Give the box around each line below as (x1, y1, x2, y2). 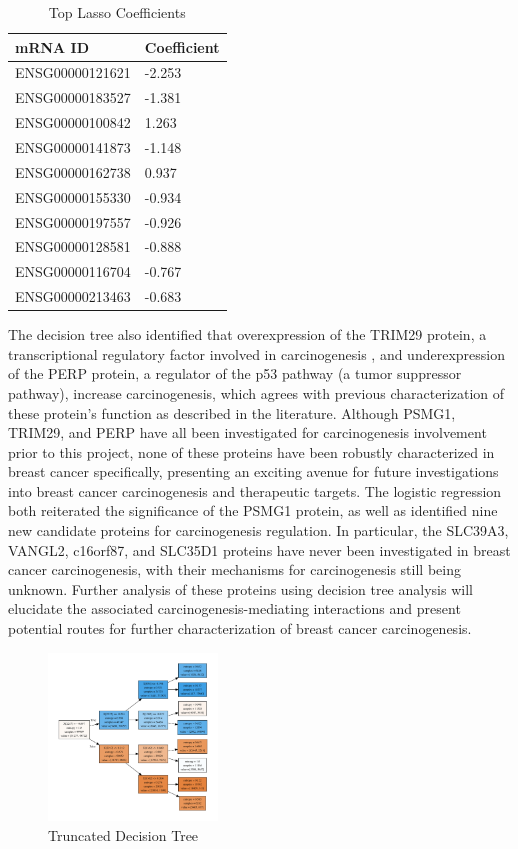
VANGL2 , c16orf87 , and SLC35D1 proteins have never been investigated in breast (8, 539, 511, 560)
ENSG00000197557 (15, 211, 131, 232)
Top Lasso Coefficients (48, 2, 186, 22)
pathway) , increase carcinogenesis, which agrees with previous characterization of (8, 382, 505, 403)
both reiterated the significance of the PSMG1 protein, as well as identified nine (8, 500, 498, 521)
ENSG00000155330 (15, 186, 131, 207)
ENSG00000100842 (15, 112, 131, 133)
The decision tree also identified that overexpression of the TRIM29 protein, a (8, 324, 487, 345)
